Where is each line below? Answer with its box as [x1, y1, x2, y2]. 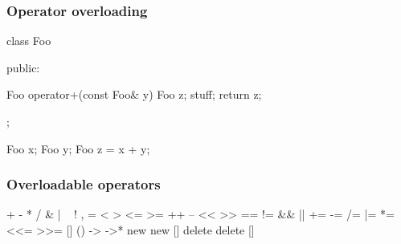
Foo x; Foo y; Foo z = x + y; [6, 140, 150, 157]
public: [6, 59, 40, 75]
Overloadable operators [6, 174, 161, 194]
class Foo [6, 32, 51, 49]
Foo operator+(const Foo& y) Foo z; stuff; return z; [6, 86, 262, 103]
